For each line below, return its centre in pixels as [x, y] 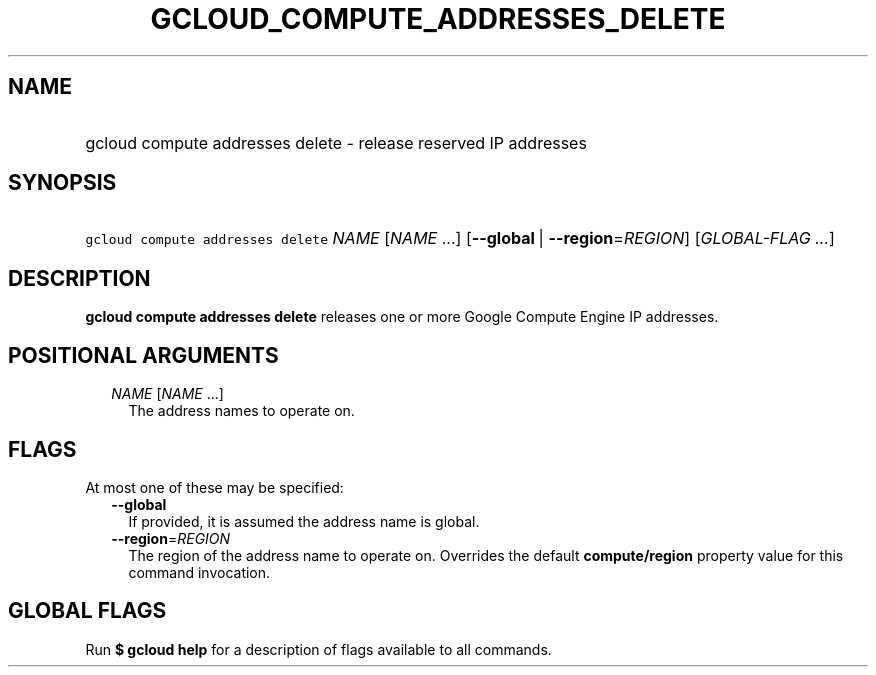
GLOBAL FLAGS [87, 611]
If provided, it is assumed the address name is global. [304, 521]
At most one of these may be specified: [214, 487]
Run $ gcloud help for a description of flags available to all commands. [318, 649]
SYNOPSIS [62, 183]
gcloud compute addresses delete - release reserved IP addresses [336, 142]
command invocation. [199, 572]
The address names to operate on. [241, 411]
